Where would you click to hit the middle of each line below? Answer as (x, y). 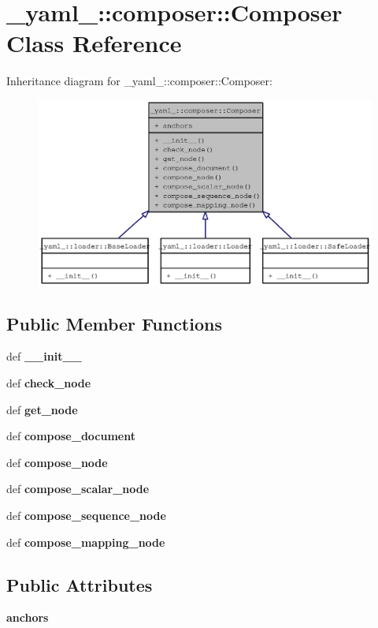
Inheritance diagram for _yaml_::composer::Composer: (139, 81)
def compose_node (57, 462)
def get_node (42, 409)
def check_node (49, 383)
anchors (28, 617)
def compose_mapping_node (86, 542)
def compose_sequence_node (86, 516)
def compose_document (71, 436)
